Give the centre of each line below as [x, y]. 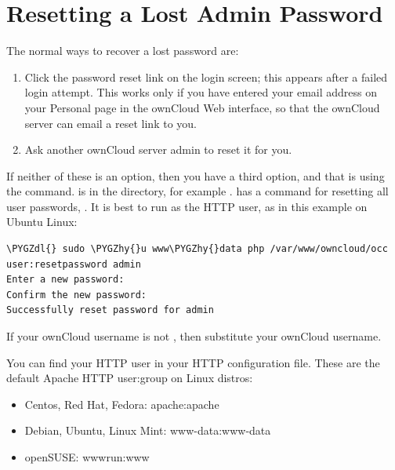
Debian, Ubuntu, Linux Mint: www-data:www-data [148, 430]
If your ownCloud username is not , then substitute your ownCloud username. [194, 336]
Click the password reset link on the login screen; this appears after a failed [206, 77]
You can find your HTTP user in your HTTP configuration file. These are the [193, 362]
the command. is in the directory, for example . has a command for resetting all [197, 191]
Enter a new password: [65, 280]
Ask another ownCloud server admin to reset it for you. [158, 149]
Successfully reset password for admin [110, 310]
